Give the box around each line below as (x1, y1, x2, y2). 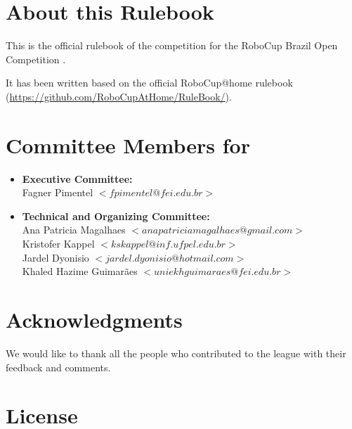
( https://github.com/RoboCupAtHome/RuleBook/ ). (6, 89, 232, 103)
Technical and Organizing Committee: (22, 208, 210, 223)
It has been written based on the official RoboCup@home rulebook (6, 75, 293, 90)
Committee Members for (6, 130, 250, 159)
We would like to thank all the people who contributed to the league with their (6, 345, 346, 360)
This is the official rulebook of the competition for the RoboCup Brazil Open (6, 38, 338, 53)
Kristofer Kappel (22, 236, 95, 250)
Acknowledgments (6, 305, 183, 333)
